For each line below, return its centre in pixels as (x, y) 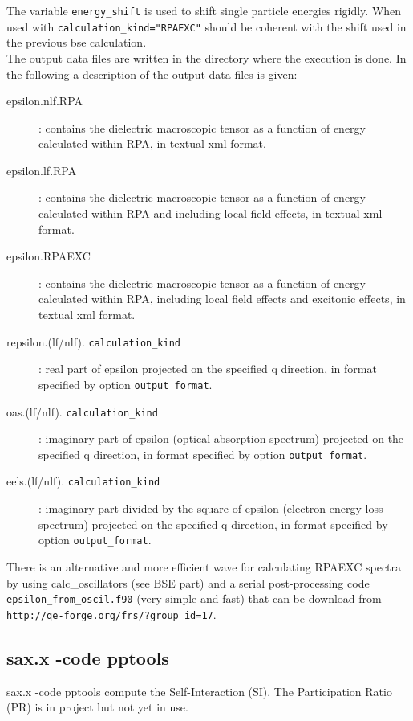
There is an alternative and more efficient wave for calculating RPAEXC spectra (204, 566)
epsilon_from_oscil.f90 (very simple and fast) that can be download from (194, 598)
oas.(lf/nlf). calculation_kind (82, 411)
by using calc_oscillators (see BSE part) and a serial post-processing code (188, 582)
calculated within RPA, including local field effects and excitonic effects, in (222, 299)
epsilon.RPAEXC (49, 256)
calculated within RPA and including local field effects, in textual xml (211, 213)
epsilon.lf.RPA (42, 170)
